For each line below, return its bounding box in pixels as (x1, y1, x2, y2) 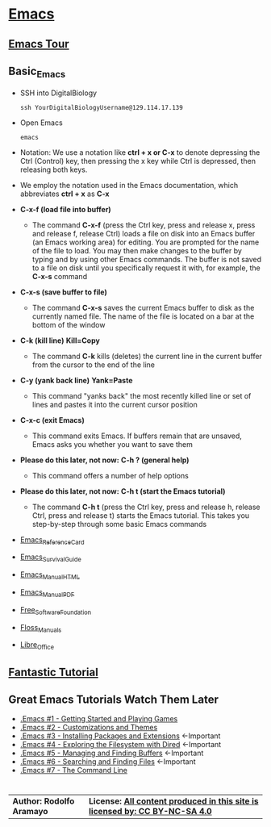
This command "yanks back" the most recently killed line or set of (31, 391, 252, 400)
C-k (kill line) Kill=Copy (19, 336, 101, 345)
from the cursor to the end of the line (31, 360, 156, 370)
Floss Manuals (19, 622, 62, 634)
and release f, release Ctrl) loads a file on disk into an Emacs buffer (31, 228, 256, 238)
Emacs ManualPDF (19, 587, 75, 599)
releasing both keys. (19, 165, 88, 174)
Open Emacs (19, 118, 63, 127)
